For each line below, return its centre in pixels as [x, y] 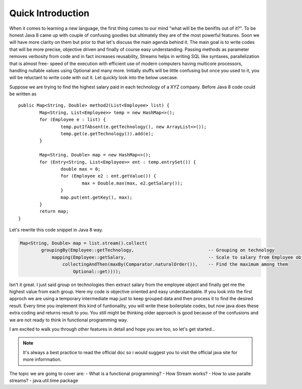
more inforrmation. [42, 359]
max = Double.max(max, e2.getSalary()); [132, 183]
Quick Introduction [49, 13]
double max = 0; [81, 169]
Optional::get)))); [97, 271]
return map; [54, 211]
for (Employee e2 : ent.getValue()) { [108, 176]
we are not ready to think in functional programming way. [69, 320]
